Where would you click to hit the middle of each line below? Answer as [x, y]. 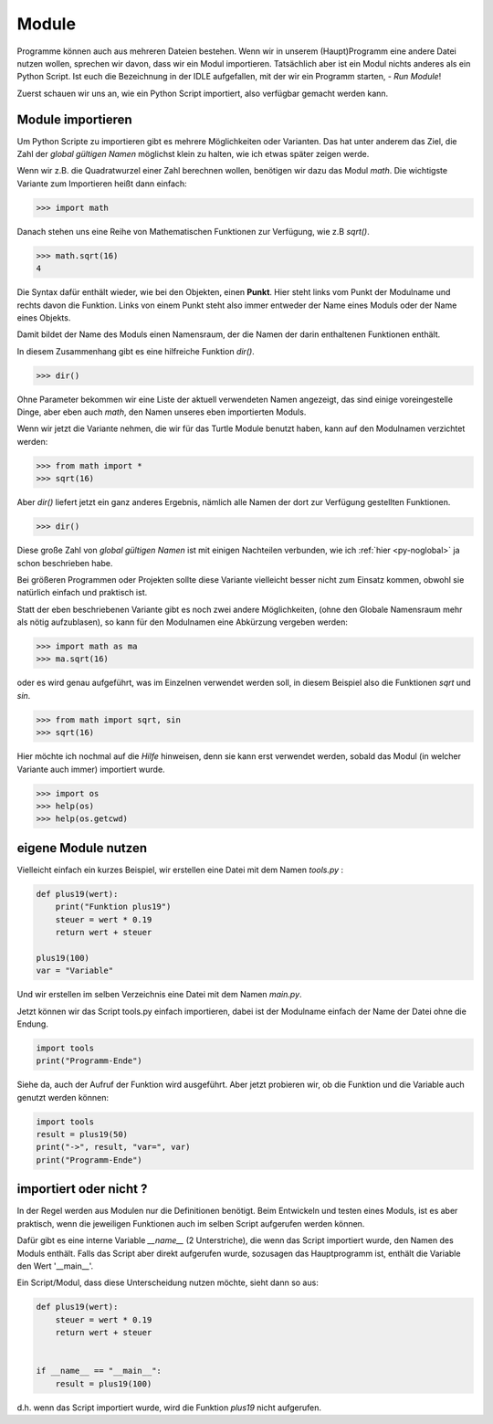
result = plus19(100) [104, 1383]
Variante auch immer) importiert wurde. [91, 769]
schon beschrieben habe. [65, 563]
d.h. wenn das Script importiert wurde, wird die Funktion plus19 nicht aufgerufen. [169, 1408]
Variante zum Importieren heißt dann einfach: [102, 184]
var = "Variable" [75, 971]
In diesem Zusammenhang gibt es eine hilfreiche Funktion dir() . [136, 351]
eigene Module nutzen [82, 848]
